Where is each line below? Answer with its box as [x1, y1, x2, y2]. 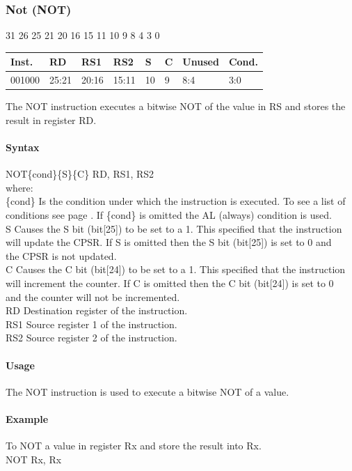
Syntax [6, 140, 40, 155]
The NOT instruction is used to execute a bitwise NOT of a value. [6, 384, 289, 399]
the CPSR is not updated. [6, 248, 117, 263]
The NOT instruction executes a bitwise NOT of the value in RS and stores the [6, 99, 346, 114]
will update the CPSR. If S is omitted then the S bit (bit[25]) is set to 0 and [6, 235, 332, 249]
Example [6, 411, 49, 426]
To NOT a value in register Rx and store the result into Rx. [6, 438, 262, 453]
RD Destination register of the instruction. [6, 303, 188, 318]
